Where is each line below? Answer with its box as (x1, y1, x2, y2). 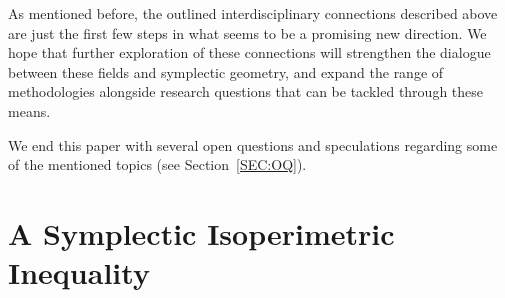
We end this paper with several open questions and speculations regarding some (8, 134, 498, 155)
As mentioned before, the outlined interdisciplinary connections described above (8, 3, 498, 23)
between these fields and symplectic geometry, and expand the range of (8, 61, 444, 82)
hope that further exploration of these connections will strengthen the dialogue (8, 42, 491, 63)
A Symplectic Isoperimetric (8, 212, 395, 253)
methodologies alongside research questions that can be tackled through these (8, 81, 484, 102)
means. (8, 100, 51, 121)
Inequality (8, 252, 150, 293)
